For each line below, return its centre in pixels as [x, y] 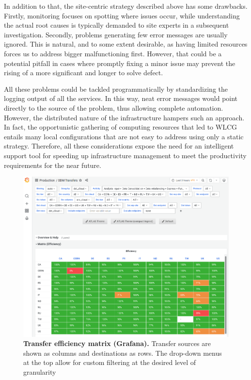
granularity [40, 372]
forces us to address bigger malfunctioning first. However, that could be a [113, 53]
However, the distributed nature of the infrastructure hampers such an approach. [124, 117]
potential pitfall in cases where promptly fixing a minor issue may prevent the [120, 63]
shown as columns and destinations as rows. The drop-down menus [123, 353]
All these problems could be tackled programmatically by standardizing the [116, 89]
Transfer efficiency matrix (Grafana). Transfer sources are [117, 343]
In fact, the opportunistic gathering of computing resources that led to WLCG [120, 127]
